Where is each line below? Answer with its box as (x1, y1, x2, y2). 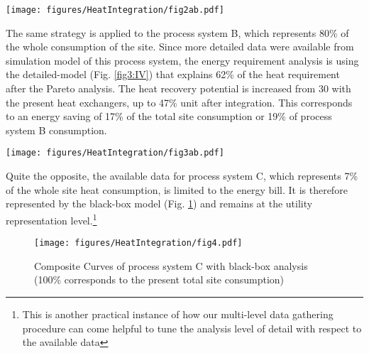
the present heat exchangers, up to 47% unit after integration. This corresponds (6, 94, 353, 109)
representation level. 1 (6, 210, 97, 227)
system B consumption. (6, 122, 107, 137)
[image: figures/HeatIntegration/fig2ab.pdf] (6, 5, 224, 15)
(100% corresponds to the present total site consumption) (34, 272, 285, 287)
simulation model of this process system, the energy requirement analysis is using (6, 53, 359, 67)
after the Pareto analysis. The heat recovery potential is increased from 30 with (6, 81, 351, 96)
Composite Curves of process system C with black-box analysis (34, 258, 308, 273)
